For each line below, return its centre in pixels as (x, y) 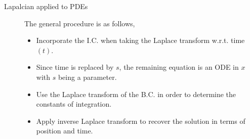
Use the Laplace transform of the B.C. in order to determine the (136, 94)
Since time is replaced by (75, 67)
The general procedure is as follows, (80, 23)
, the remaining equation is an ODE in (179, 67)
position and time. (65, 131)
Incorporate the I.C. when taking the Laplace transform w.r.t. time (140, 40)
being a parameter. (87, 77)
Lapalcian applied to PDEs (46, 6)
